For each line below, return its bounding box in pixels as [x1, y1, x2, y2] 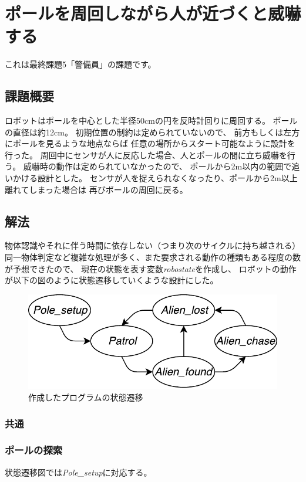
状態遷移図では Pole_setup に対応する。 [5, 466, 152, 478]
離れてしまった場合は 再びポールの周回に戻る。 [5, 183, 188, 195]
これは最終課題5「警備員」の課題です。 [5, 58, 156, 70]
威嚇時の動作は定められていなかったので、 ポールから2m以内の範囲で [23, 160, 292, 172]
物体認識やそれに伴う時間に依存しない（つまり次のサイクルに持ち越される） [5, 239, 301, 252]
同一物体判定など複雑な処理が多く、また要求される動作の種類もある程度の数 [5, 251, 301, 263]
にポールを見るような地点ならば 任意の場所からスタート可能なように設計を [5, 137, 295, 150]
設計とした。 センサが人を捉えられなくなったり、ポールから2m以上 [37, 172, 298, 184]
